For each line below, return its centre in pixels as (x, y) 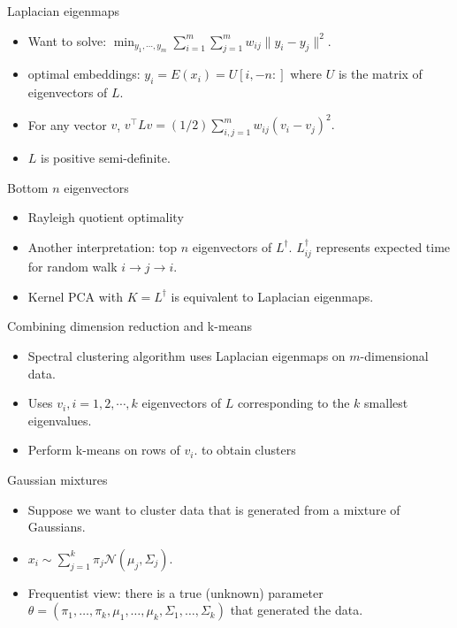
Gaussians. (57, 527)
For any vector (67, 124)
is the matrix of (380, 74)
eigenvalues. (60, 420)
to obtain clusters (248, 450)
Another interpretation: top (102, 246)
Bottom (28, 187)
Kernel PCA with (75, 296)
